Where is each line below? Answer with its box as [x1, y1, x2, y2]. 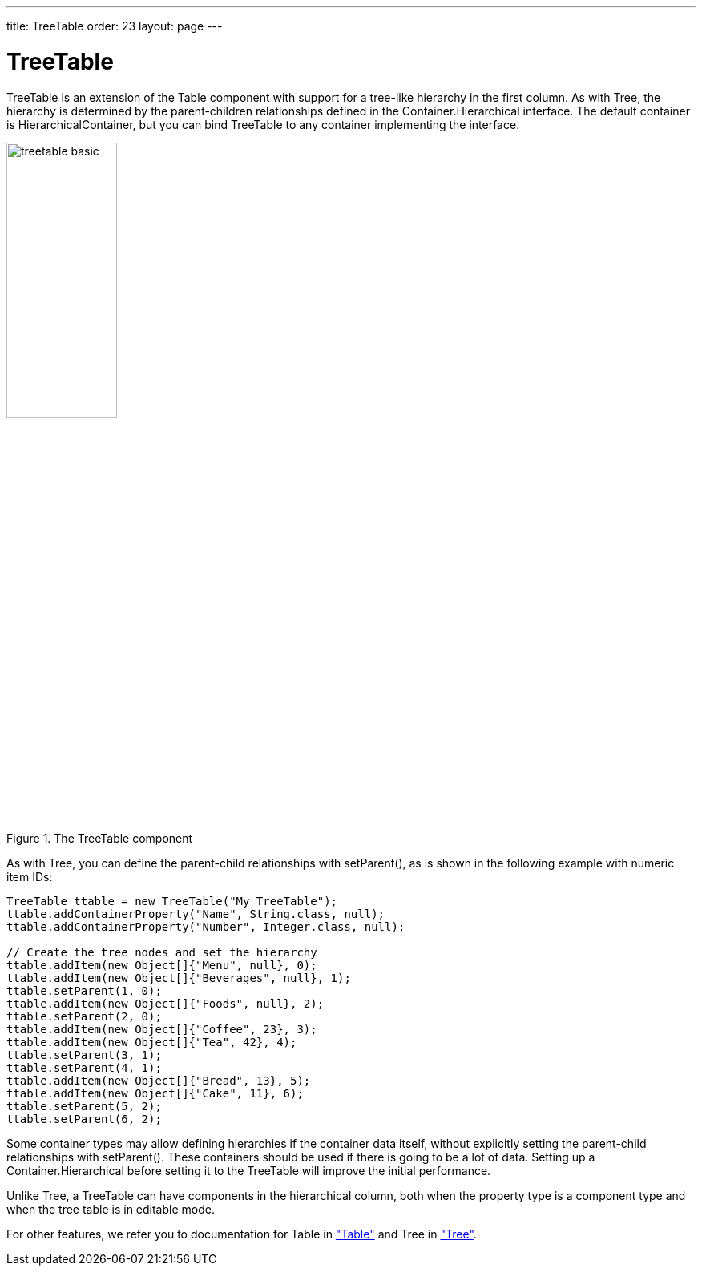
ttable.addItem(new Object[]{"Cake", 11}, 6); [6, 1087, 304, 1101]
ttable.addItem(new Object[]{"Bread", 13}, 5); [6, 1074, 311, 1088]
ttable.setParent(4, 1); [6, 1061, 162, 1075]
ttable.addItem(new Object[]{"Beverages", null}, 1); [6, 972, 351, 985]
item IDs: [6, 870, 53, 884]
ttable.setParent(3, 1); [6, 1049, 162, 1062]
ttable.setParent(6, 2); [6, 1113, 162, 1126]
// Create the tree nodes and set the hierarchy [6, 946, 317, 960]
